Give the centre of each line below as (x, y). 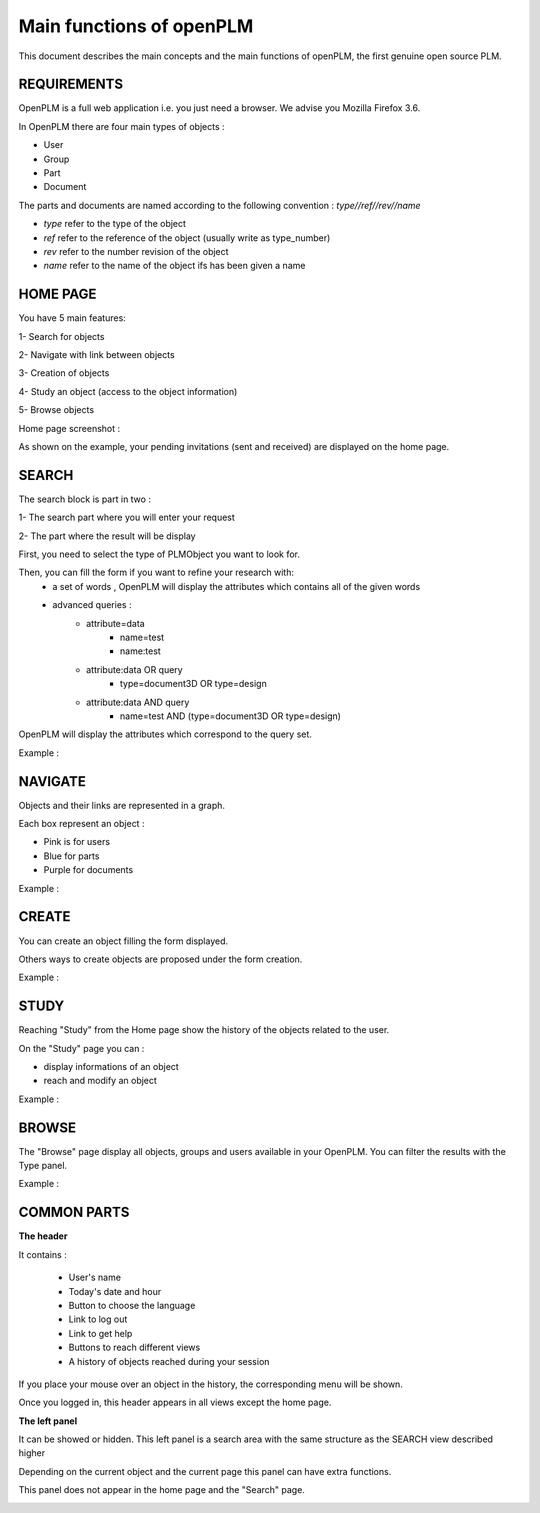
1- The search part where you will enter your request (126, 517)
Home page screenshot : (69, 428)
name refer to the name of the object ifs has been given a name (174, 266)
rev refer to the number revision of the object (136, 251)
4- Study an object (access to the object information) (128, 391)
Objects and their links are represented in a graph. (121, 805)
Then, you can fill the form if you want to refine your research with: (156, 572)
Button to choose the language (132, 1305)
